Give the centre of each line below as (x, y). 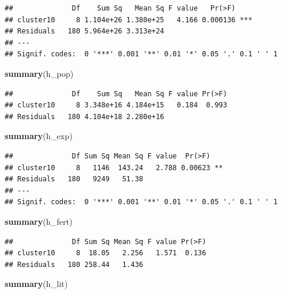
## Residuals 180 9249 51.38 (74, 179)
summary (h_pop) (39, 73)
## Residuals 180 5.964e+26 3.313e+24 (85, 31)
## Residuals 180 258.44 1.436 (74, 264)
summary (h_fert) (39, 221)
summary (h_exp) (39, 136)
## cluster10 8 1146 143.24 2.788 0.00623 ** (114, 168)
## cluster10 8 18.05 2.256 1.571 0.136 (106, 253)
